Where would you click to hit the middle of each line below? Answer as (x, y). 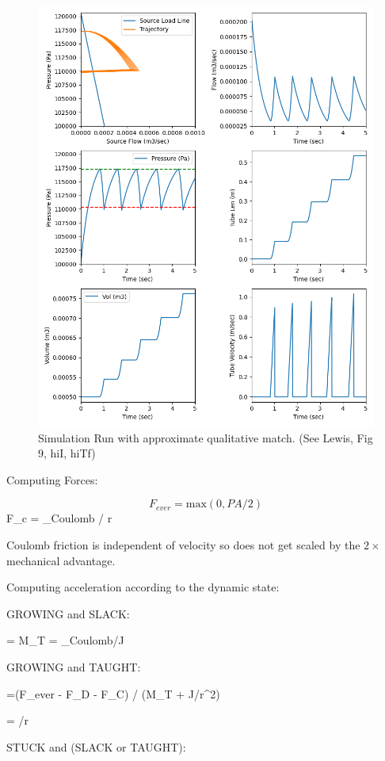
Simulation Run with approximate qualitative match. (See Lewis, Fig (206, 437)
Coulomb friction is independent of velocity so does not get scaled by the (183, 544)
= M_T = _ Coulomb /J (65, 640)
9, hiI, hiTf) (67, 453)
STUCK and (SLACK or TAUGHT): (96, 746)
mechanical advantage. (61, 560)
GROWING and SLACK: (68, 613)
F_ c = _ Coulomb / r (59, 518)
